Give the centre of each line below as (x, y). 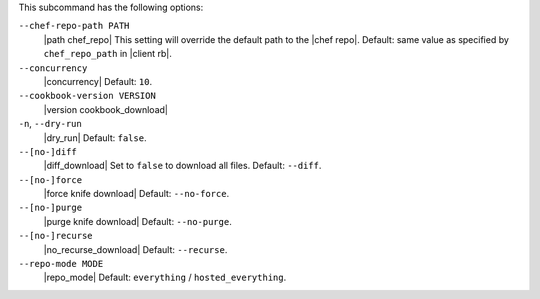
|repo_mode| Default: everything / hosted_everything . (165, 277)
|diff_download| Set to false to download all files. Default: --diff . (182, 166)
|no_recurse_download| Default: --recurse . (135, 249)
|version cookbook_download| (106, 109)
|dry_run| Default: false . (95, 137)
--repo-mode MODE (61, 264)
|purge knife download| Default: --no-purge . (137, 221)
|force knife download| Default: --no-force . (136, 194)
